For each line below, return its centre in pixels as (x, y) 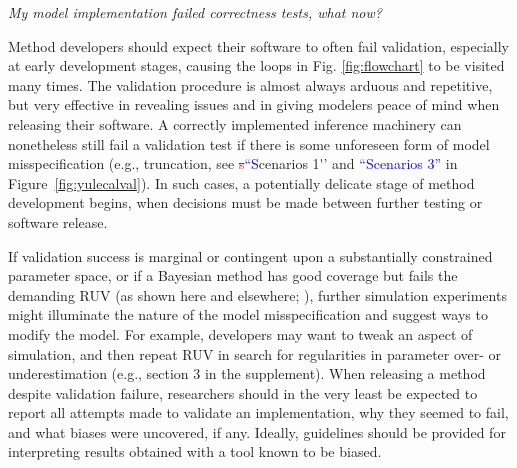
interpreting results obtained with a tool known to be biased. (195, 451)
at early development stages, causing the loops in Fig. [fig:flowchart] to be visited (256, 65)
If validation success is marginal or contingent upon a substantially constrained (250, 255)
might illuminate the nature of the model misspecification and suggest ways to (248, 314)
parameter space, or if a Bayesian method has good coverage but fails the (233, 275)
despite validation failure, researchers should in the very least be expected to (243, 392)
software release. (58, 221)
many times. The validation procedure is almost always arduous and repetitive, (250, 84)
